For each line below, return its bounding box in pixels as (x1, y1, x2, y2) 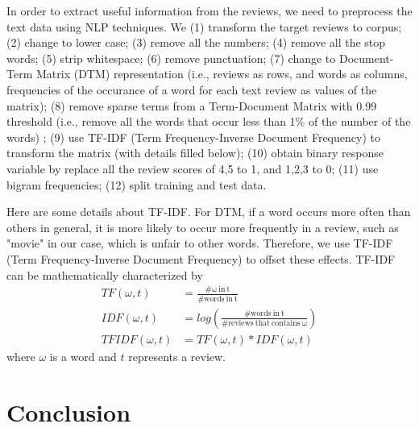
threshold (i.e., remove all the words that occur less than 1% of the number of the (6, 113, 411, 130)
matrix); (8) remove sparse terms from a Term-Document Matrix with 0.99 (6, 97, 377, 114)
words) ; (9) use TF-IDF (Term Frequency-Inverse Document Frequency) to (6, 128, 380, 145)
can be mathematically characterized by (6, 266, 203, 283)
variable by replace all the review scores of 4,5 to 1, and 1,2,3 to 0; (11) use (6, 160, 379, 177)
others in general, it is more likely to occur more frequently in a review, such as (6, 218, 399, 235)
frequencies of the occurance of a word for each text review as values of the (6, 81, 377, 98)
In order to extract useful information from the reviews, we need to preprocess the (6, 2, 413, 19)
